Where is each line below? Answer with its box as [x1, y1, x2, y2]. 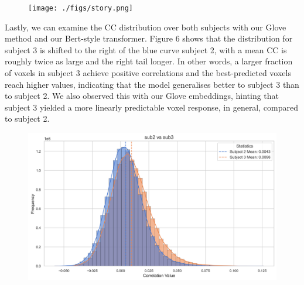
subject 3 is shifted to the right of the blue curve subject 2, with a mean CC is [5, 43, 287, 56]
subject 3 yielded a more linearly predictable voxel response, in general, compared [5, 101, 298, 113]
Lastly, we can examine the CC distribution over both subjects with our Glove [5, 20, 286, 33]
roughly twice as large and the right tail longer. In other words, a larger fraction [5, 55, 293, 67]
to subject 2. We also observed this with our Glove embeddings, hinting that [5, 90, 279, 102]
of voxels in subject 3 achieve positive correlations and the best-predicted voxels [5, 67, 291, 79]
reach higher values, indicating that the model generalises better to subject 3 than [5, 78, 299, 90]
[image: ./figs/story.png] [28, 4, 133, 12]
